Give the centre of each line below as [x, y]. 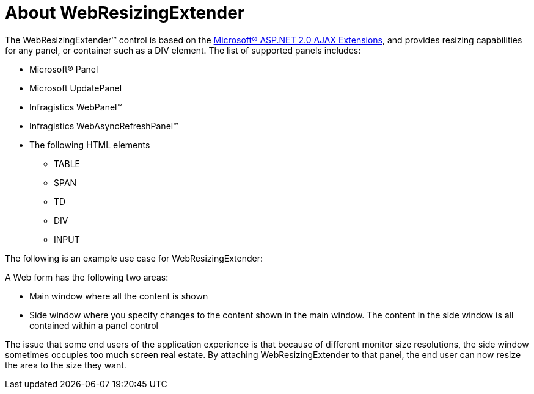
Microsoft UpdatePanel [76, 88]
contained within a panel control [94, 325]
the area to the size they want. [66, 365]
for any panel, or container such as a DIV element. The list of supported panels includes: [183, 50]
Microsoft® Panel [64, 69]
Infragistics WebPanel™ [76, 107]
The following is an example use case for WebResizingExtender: [134, 258]
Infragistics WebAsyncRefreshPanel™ [104, 126]
